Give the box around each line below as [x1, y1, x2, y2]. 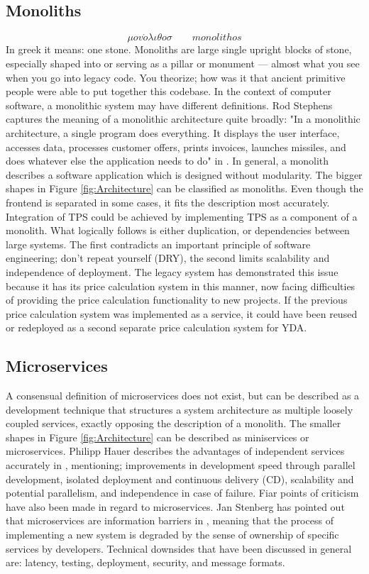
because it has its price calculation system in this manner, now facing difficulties [6, 278, 356, 293]
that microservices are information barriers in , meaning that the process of [6, 513, 334, 528]
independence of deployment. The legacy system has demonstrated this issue [6, 264, 338, 279]
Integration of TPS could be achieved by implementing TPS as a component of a [6, 209, 358, 223]
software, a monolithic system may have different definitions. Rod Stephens [6, 97, 333, 112]
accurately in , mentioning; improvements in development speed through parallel [6, 458, 356, 473]
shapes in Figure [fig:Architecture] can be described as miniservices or [6, 429, 309, 444]
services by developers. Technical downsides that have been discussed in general [6, 541, 352, 556]
